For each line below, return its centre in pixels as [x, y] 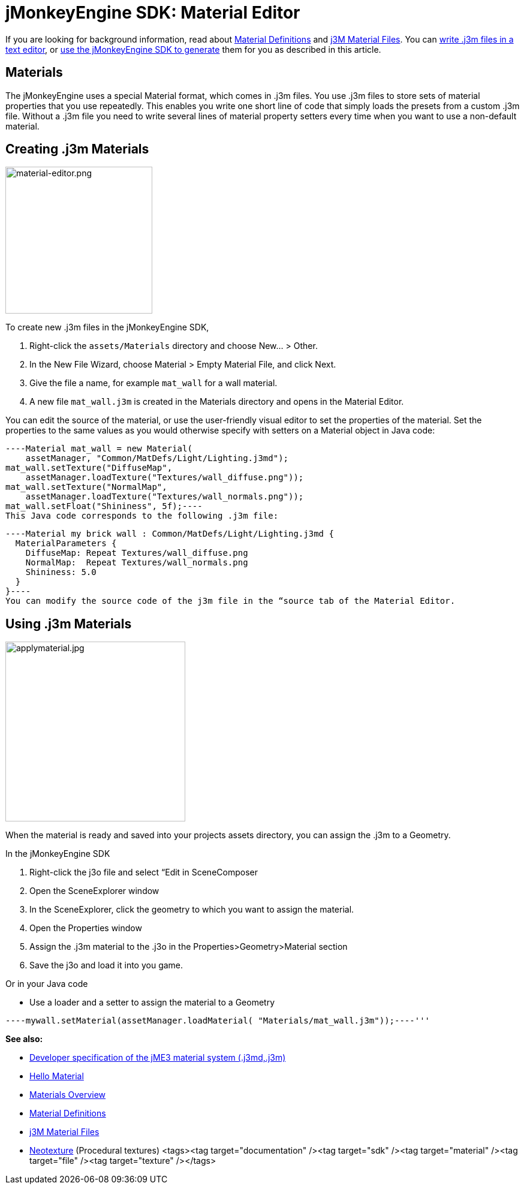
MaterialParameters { [66, 544]
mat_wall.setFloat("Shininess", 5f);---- [104, 506]
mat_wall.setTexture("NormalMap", [86, 487]
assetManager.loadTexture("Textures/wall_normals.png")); [165, 497]
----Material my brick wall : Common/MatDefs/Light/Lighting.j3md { [170, 534]
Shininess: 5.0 [61, 572]
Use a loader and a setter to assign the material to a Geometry [152, 1003]
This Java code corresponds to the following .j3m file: [142, 516]
